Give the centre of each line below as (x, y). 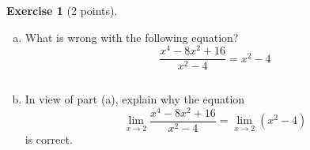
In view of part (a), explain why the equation (135, 99)
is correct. (49, 139)
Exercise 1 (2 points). (62, 10)
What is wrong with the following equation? (132, 37)
